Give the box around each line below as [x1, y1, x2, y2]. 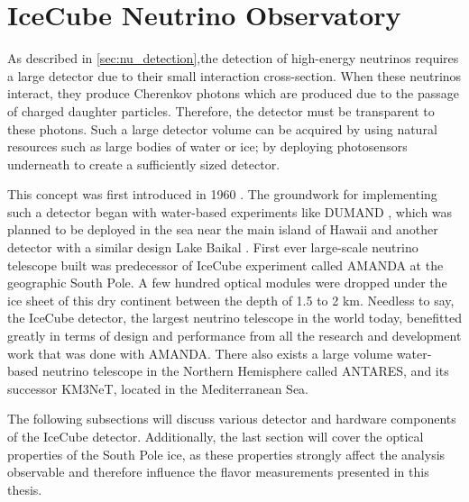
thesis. [7, 479, 42, 498]
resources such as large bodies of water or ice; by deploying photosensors [7, 137, 408, 156]
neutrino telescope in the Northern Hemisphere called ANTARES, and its [41, 361, 449, 380]
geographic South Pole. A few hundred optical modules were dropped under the [7, 273, 447, 292]
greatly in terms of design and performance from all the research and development [7, 326, 462, 345]
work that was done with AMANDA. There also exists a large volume [7, 343, 393, 362]
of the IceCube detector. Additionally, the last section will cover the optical [7, 427, 424, 445]
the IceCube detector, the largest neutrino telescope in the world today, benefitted [7, 308, 462, 327]
